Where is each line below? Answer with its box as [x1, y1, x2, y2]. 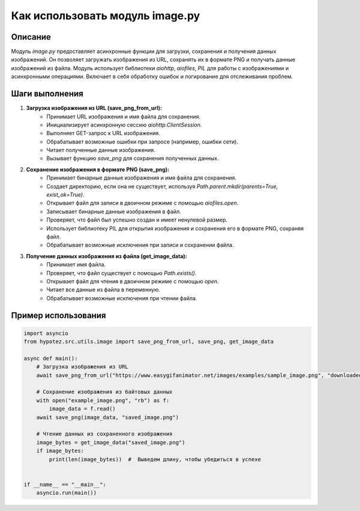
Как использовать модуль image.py [11, 9, 200, 22]
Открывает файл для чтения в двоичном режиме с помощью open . [46, 277, 219, 285]
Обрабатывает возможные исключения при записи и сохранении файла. [46, 241, 234, 249]
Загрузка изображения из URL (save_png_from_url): [26, 104, 162, 112]
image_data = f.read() [49, 405, 116, 413]
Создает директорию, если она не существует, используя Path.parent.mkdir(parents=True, [46, 183, 278, 190]
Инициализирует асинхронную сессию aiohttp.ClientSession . [46, 121, 202, 129]
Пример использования [11, 310, 106, 321]
